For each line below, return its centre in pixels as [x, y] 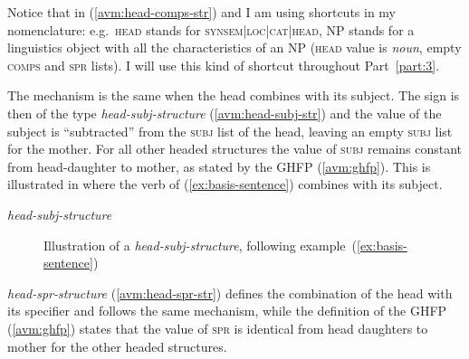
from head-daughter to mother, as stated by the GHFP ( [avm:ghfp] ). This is [219, 166]
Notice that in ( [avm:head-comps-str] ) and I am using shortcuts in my [202, 12]
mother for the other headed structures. [117, 346]
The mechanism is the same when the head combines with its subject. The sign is [234, 95]
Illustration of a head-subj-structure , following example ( [200, 245]
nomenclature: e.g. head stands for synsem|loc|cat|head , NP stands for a [211, 29]
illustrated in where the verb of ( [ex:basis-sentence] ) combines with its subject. [225, 184]
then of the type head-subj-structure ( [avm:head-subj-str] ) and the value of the [225, 113]
